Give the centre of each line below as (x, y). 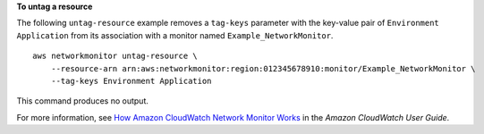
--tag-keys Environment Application (131, 81)
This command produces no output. (83, 101)
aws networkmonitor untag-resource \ (115, 56)
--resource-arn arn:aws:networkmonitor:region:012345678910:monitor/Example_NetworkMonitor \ (263, 68)
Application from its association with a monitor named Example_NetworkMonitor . (175, 35)
